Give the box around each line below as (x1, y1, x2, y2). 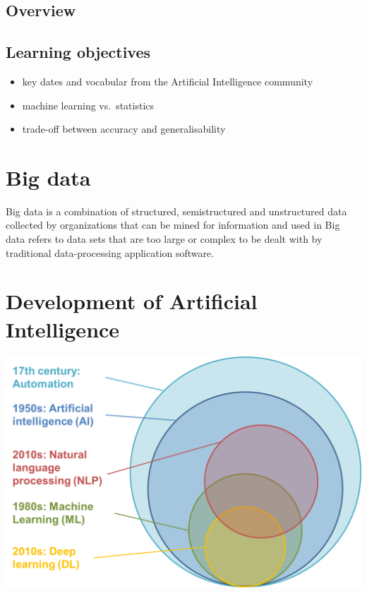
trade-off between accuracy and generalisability (22, 121, 226, 136)
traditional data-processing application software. (6, 245, 215, 260)
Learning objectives (6, 41, 151, 63)
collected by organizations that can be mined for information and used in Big (6, 217, 340, 232)
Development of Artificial (6, 287, 258, 316)
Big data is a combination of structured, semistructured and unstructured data (6, 203, 347, 218)
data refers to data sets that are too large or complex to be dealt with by (6, 232, 323, 246)
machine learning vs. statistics (22, 97, 155, 112)
